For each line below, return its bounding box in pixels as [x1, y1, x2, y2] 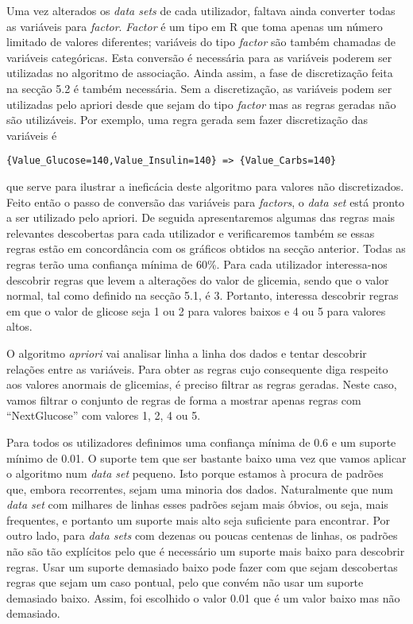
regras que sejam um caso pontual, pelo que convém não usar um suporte [6, 574, 364, 591]
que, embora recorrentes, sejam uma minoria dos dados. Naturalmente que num [6, 480, 394, 497]
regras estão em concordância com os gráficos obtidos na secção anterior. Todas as [6, 240, 406, 257]
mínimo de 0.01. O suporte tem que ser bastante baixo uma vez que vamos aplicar [6, 449, 407, 466]
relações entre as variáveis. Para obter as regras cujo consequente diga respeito [6, 360, 388, 377]
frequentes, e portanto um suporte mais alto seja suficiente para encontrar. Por [6, 511, 391, 528]
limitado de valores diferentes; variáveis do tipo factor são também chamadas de [6, 33, 396, 50]
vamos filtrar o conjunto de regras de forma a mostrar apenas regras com [6, 391, 361, 408]
